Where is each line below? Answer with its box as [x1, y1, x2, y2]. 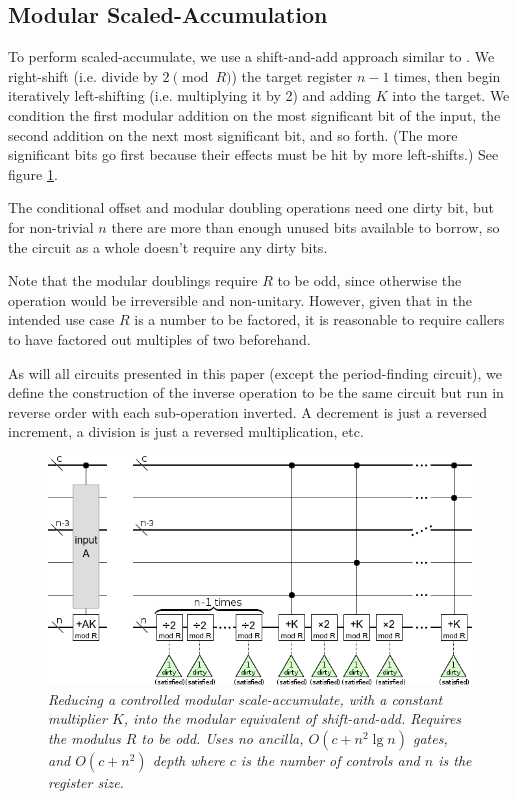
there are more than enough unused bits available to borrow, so [111, 216, 500, 237]
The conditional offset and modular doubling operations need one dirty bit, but [8, 197, 495, 218]
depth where [152, 749, 225, 770]
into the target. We [392, 85, 510, 106]
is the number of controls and [240, 749, 420, 770]
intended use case [8, 309, 115, 330]
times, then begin [394, 65, 501, 86]
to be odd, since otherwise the [277, 270, 462, 291]
